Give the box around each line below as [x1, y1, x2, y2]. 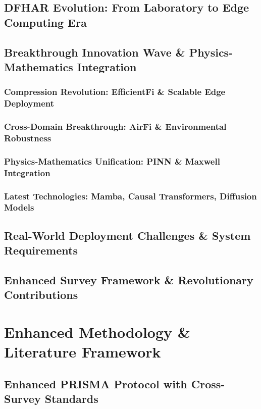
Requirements [4, 242, 78, 258]
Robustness [4, 131, 51, 144]
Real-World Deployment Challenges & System [4, 227, 251, 243]
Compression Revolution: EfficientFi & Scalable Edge [4, 85, 226, 98]
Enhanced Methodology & [4, 321, 190, 342]
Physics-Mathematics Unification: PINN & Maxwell [4, 155, 220, 167]
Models [4, 201, 34, 214]
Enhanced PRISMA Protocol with [4, 376, 187, 391]
